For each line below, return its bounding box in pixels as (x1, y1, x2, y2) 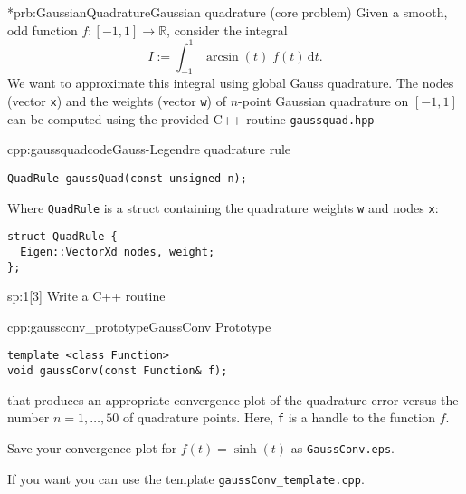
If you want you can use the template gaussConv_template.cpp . (7, 469, 365, 488)
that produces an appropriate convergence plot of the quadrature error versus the (7, 390, 459, 409)
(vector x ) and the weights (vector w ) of (7, 92, 226, 111)
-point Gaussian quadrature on (238, 92, 409, 111)
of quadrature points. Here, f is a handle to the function (122, 408, 435, 427)
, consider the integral (166, 20, 288, 39)
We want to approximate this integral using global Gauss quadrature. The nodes (7, 73, 454, 92)
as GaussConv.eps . (290, 439, 395, 458)
